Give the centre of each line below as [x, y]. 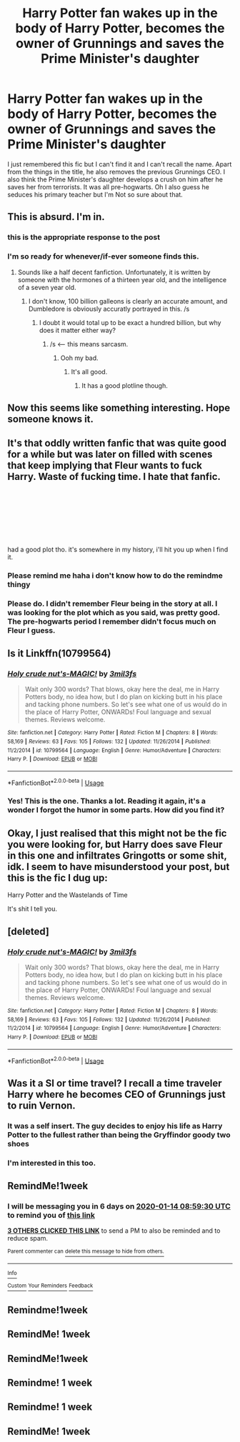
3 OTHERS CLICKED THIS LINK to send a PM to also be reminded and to [114, 1231]
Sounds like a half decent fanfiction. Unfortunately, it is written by [114, 272]
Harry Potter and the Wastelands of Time [68, 895]
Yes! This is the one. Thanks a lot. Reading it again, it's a [106, 801]
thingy [19, 584]
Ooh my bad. [79, 358]
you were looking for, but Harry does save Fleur [115, 844]
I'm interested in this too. [52, 1163]
